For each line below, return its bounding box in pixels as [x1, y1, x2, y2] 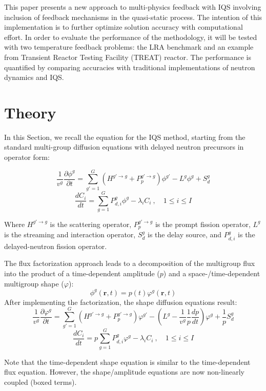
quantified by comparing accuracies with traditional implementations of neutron [4, 61, 255, 72]
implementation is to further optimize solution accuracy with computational [4, 22, 243, 32]
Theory [4, 101, 56, 122]
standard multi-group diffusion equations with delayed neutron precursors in [4, 141, 244, 152]
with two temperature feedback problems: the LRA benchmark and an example [4, 42, 254, 52]
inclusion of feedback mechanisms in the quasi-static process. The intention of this [4, 11, 262, 22]
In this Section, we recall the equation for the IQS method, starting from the [4, 131, 245, 142]
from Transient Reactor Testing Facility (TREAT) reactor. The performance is [4, 51, 251, 62]
